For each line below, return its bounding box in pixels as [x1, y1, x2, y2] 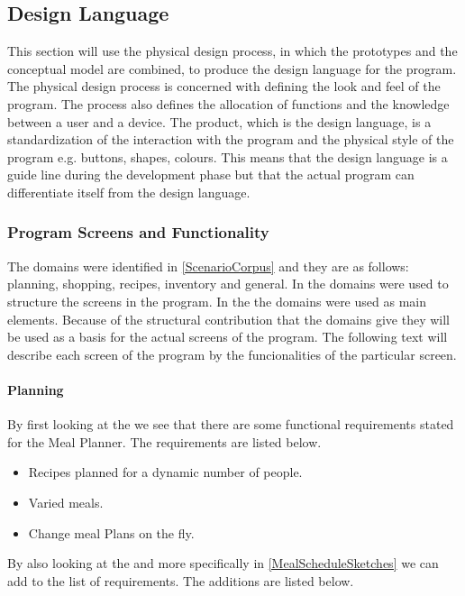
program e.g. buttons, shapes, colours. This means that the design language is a [7, 147, 448, 166]
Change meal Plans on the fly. [28, 523, 195, 542]
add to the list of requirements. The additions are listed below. [7, 571, 354, 590]
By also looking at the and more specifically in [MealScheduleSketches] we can [7, 554, 439, 573]
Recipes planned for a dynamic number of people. [28, 463, 303, 481]
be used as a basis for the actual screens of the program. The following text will [7, 327, 448, 346]
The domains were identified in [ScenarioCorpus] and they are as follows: [7, 256, 409, 275]
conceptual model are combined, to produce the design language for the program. [7, 59, 457, 78]
